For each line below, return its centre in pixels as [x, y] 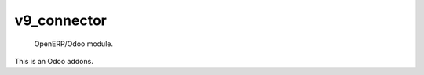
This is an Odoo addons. [54, 61]
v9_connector [61, 20]
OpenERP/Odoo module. [74, 44]
